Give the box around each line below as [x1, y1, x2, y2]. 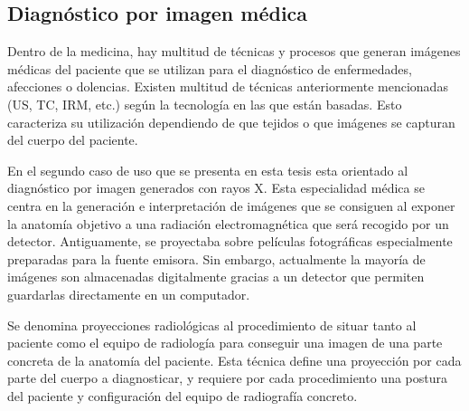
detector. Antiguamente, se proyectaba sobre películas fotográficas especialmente [7, 232, 453, 251]
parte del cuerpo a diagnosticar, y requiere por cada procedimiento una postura [7, 368, 448, 387]
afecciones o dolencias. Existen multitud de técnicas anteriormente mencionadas [7, 77, 448, 96]
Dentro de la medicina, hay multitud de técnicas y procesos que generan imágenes [7, 42, 461, 61]
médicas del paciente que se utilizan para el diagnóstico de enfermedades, [7, 59, 412, 78]
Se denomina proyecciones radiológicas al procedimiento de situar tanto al [7, 315, 417, 334]
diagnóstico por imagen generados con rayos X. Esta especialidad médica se [7, 178, 425, 197]
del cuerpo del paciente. [7, 130, 138, 149]
